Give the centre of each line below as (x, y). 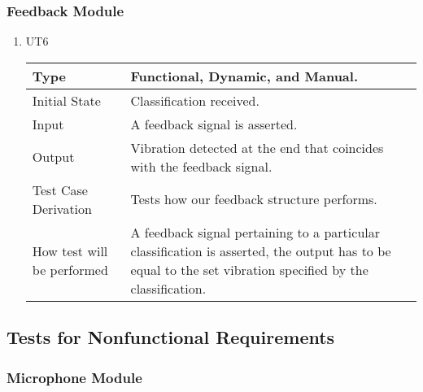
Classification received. (195, 100)
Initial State (66, 100)
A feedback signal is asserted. (214, 124)
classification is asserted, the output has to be (261, 250)
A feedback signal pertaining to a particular (255, 232)
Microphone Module (74, 377)
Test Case (60, 189)
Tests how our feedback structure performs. (254, 199)
